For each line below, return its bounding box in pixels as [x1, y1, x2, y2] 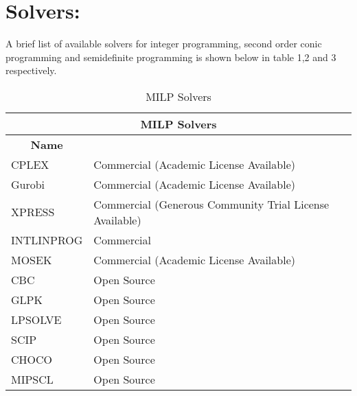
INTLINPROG [11, 231, 83, 248]
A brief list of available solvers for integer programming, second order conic [5, 36, 322, 51]
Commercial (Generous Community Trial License [93, 196, 330, 212]
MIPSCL [11, 371, 54, 387]
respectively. [5, 63, 57, 78]
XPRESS [11, 204, 55, 220]
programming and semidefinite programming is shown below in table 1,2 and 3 [5, 49, 336, 64]
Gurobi [11, 176, 45, 192]
